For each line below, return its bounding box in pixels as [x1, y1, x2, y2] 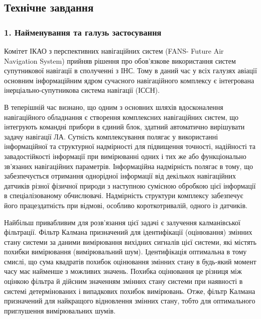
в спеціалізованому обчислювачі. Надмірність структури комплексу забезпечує [4, 190, 243, 201]
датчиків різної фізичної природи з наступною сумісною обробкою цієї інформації [4, 180, 256, 191]
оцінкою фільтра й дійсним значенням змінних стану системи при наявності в [4, 276, 243, 286]
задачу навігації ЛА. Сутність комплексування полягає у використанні [4, 131, 218, 141]
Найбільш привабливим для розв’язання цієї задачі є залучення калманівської [4, 217, 240, 227]
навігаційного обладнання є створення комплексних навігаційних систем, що [4, 111, 239, 122]
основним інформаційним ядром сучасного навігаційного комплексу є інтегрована [4, 75, 254, 85]
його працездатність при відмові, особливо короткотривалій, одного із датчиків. [4, 200, 248, 210]
